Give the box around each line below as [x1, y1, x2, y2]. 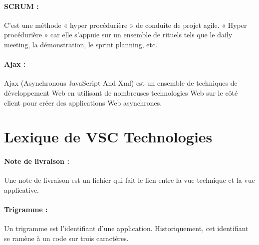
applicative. [4, 184, 39, 195]
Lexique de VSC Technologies [4, 126, 213, 147]
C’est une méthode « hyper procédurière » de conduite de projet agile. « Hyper [4, 19, 247, 30]
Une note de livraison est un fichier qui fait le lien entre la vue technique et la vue [4, 175, 255, 185]
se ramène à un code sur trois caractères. [4, 233, 129, 243]
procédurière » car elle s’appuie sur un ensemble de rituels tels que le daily [4, 29, 233, 40]
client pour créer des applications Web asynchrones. [4, 97, 162, 108]
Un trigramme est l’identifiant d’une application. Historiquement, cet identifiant [4, 223, 249, 234]
